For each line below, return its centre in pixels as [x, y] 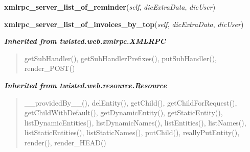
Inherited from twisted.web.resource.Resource [85, 85]
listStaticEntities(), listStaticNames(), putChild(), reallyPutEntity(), [132, 132]
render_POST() [50, 68]
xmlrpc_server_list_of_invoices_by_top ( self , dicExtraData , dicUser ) [124, 24]
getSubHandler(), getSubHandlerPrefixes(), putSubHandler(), [121, 58]
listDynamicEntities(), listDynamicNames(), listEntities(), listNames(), [135, 122]
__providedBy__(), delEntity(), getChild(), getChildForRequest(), [131, 102]
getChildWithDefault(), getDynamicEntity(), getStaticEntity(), [123, 112]
